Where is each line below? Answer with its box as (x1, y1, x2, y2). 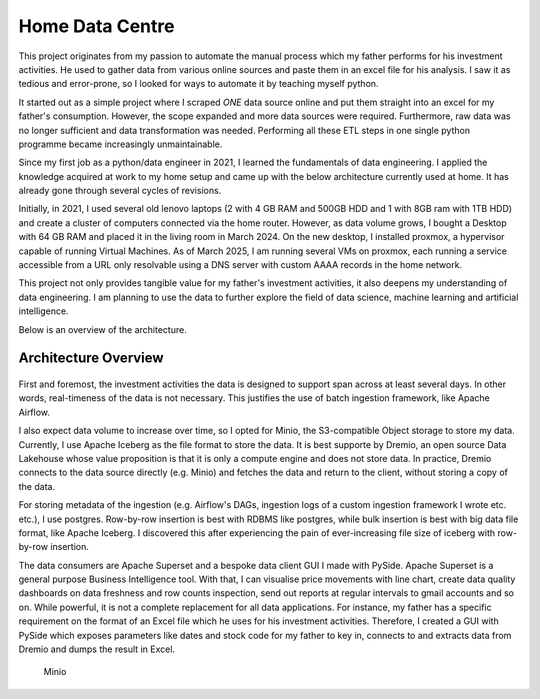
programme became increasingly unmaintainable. (18, 138, 223, 150)
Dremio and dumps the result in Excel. (18, 643, 175, 655)
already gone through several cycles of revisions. (18, 185, 222, 197)
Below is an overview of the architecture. (18, 323, 187, 335)
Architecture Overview (18, 350, 164, 367)
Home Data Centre (18, 15, 175, 37)
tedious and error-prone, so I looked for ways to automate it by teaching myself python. (18, 78, 379, 90)
